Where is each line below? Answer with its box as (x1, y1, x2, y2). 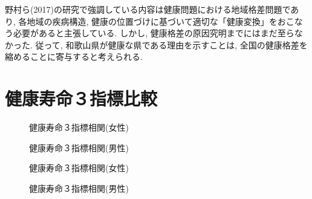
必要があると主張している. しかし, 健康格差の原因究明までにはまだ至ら (13, 27, 294, 39)
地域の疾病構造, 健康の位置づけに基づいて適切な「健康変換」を (27, 15, 278, 27)
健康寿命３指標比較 (5, 86, 158, 111)
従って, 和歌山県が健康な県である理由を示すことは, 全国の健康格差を (35, 38, 308, 51)
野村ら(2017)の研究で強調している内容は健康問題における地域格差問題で (5, 3, 291, 15)
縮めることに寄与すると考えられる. (5, 50, 143, 63)
